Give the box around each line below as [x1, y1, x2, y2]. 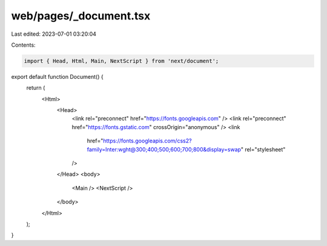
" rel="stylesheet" [240, 145, 286, 153]
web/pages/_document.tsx [11, 9, 151, 22]
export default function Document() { [11, 73, 104, 80]
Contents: [11, 41, 36, 48]
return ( [26, 84, 45, 91]
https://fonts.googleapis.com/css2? [103, 137, 192, 145]
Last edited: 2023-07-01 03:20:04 [11, 30, 97, 38]
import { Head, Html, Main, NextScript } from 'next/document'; [24, 58, 219, 64]
